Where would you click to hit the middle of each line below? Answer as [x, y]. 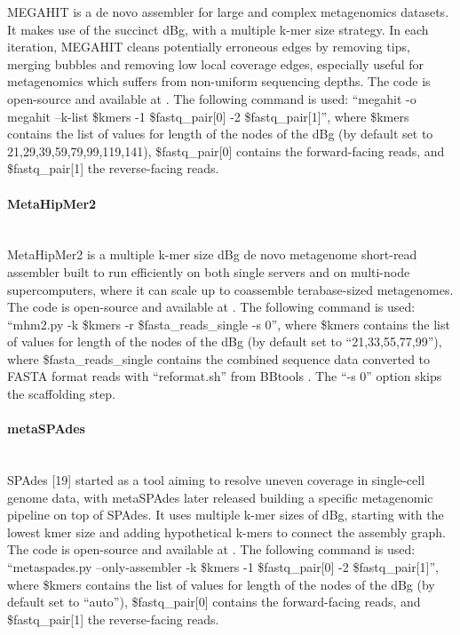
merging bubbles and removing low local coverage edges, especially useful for [216, 63]
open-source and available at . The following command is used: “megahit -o [212, 98]
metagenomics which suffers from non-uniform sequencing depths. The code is [219, 81]
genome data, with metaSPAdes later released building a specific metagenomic [220, 497]
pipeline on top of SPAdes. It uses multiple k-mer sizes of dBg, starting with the [226, 515]
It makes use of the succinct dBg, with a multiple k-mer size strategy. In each [218, 29]
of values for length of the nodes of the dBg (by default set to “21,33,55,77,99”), [225, 341]
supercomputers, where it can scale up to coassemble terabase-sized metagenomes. [230, 289]
